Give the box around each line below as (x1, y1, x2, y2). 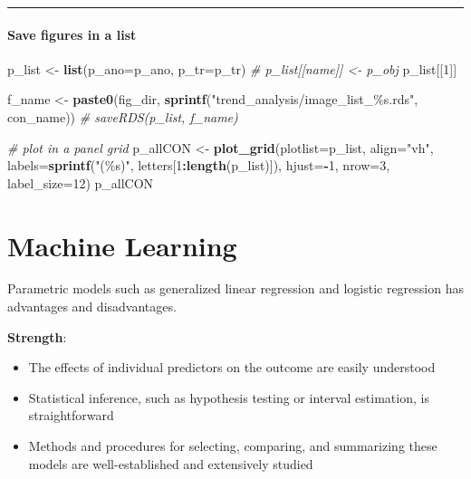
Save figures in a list (7, 24, 137, 43)
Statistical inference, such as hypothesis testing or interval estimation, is (28, 388, 429, 407)
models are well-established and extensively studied (28, 454, 313, 473)
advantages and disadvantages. (7, 297, 177, 316)
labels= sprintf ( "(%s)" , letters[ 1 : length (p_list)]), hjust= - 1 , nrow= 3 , (7, 156, 390, 175)
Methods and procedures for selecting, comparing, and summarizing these (28, 436, 437, 455)
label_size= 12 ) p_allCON (7, 173, 154, 192)
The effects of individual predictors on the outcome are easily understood (28, 358, 436, 377)
